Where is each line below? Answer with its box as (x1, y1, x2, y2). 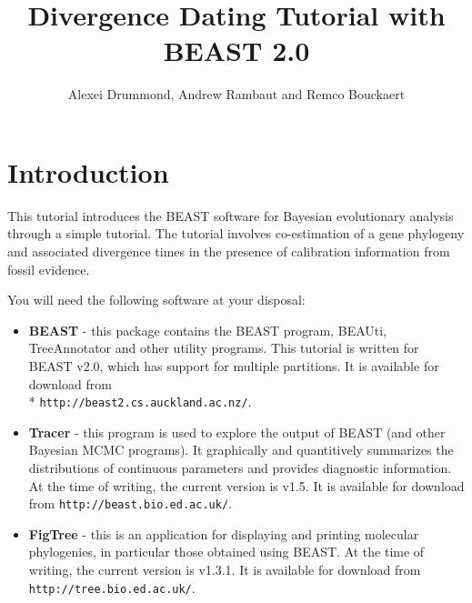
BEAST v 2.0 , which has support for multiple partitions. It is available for (28, 357, 439, 375)
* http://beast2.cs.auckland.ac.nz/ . (28, 392, 252, 411)
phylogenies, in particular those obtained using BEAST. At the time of (28, 542, 425, 561)
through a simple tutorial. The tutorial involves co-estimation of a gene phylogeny (7, 224, 465, 243)
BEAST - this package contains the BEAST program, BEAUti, (28, 320, 387, 339)
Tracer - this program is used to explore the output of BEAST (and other (28, 422, 446, 441)
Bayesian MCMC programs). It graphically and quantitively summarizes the (28, 440, 454, 459)
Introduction (7, 153, 169, 190)
